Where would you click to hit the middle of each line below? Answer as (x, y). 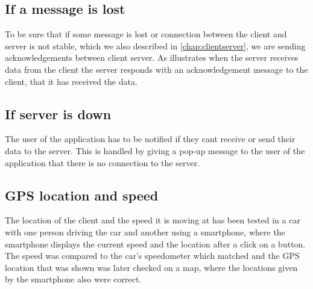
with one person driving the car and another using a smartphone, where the (145, 232)
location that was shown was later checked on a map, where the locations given (151, 267)
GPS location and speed (82, 195)
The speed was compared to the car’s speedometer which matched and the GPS (152, 256)
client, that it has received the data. (71, 81)
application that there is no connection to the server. (103, 162)
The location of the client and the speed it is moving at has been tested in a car (153, 220)
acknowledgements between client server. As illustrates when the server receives (152, 57)
